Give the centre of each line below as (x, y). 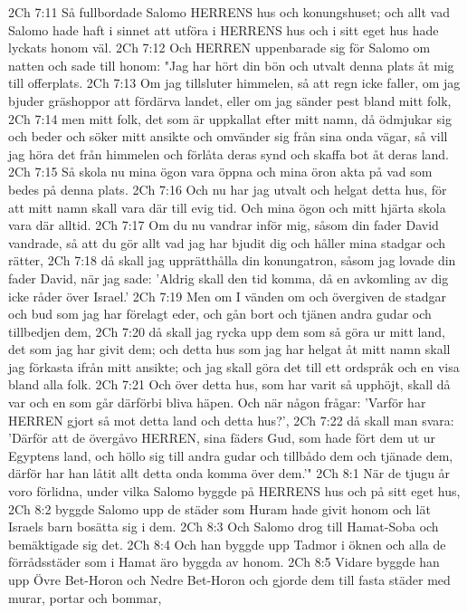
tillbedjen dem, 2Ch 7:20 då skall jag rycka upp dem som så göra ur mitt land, (227, 331)
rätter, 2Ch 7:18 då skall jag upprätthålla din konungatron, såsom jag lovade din (232, 260)
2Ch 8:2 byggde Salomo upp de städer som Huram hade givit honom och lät (219, 508)
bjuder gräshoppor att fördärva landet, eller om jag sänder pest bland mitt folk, (230, 100)
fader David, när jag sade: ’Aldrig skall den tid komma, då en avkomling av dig (229, 278)
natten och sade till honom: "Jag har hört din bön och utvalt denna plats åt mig (231, 65)
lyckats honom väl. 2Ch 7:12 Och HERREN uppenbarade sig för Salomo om (219, 48)
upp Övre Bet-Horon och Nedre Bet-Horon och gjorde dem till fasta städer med (229, 579)
